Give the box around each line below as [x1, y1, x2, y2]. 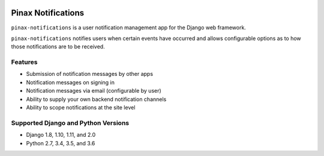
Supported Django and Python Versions [11, 118, 129, 127]
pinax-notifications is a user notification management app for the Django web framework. [11, 24, 246, 31]
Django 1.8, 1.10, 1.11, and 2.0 [26, 131, 96, 139]
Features [11, 58, 38, 66]
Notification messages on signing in [26, 78, 115, 86]
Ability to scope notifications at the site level [26, 104, 136, 111]
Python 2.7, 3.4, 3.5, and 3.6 [26, 139, 95, 146]
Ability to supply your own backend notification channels [26, 96, 167, 103]
